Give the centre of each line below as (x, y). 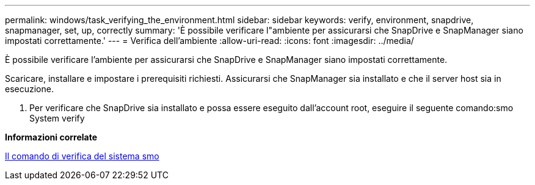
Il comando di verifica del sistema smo (82, 156)
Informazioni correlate (51, 137)
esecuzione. (29, 89)
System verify (57, 118)
